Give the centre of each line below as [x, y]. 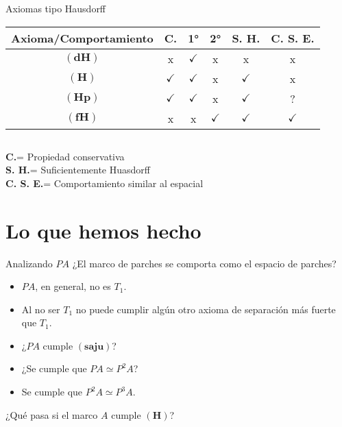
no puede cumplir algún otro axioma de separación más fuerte [206, 309]
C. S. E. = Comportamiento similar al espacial [105, 183]
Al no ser [41, 309]
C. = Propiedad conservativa [65, 156]
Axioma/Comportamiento [82, 38]
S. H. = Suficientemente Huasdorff [78, 170]
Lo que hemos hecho [103, 230]
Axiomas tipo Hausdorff [56, 8]
